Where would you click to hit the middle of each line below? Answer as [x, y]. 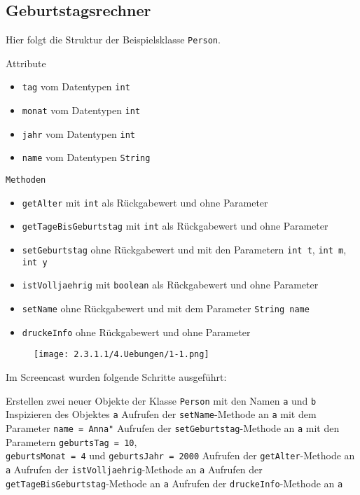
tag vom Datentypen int [76, 86]
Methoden [26, 180]
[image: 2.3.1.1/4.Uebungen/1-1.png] [122, 355]
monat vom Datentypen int [81, 110]
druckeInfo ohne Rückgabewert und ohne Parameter [136, 332]
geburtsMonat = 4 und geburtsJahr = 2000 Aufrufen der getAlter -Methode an [180, 455]
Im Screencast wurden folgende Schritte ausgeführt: [116, 376]
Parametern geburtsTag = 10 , [71, 441]
